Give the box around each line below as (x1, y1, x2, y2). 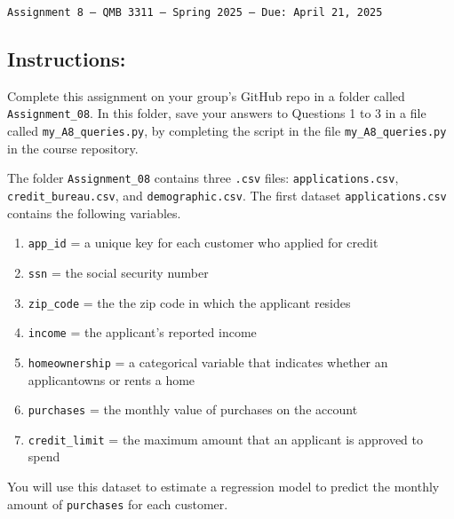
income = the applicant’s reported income (28, 323, 257, 342)
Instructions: (7, 45, 126, 73)
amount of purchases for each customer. (7, 494, 228, 513)
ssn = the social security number (28, 263, 209, 281)
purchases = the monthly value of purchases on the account (28, 400, 358, 419)
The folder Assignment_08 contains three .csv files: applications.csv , (7, 169, 399, 187)
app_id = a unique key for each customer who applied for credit (28, 233, 378, 252)
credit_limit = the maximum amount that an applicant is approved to (28, 429, 423, 448)
